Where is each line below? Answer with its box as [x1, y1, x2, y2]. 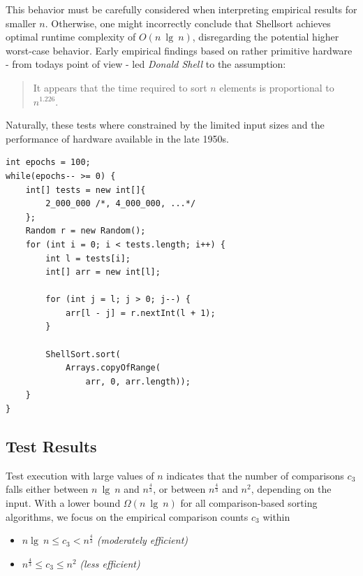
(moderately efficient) [96, 533, 188, 547]
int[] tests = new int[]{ [25, 185, 146, 195]
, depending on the [251, 482, 332, 496]
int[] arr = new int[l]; [45, 267, 161, 278]
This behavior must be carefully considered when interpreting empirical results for [6, 2, 357, 16]
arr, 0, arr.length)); [85, 376, 191, 387]
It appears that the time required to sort [33, 80, 207, 94]
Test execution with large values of [6, 468, 154, 482]
